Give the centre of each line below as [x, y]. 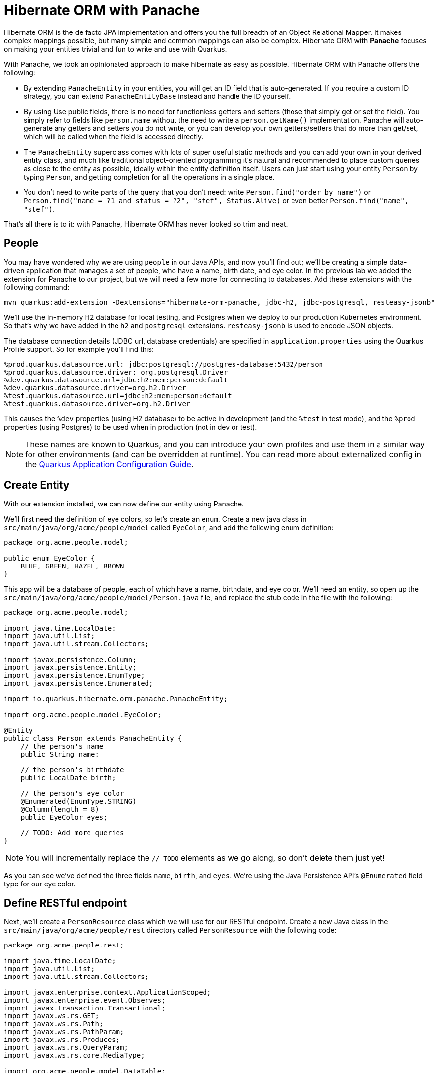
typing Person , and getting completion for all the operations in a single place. [149, 177]
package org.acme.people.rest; [64, 945]
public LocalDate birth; [68, 778]
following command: [37, 287]
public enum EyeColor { [50, 558]
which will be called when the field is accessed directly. [114, 136]
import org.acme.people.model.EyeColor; [83, 715]
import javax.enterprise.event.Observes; [85, 1000]
